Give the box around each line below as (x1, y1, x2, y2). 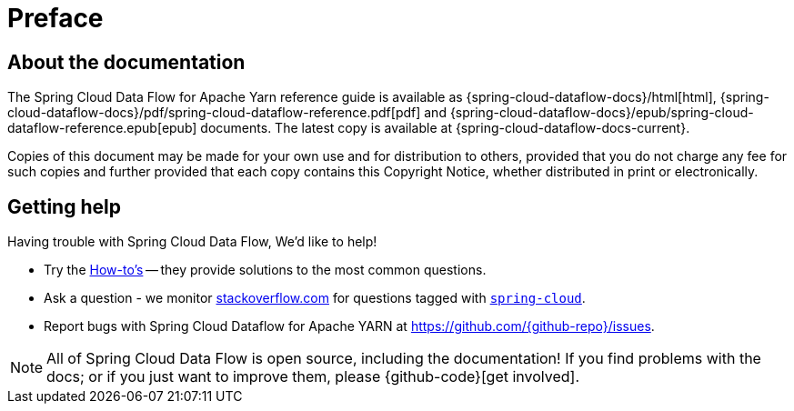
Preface (7, 3, 104, 34)
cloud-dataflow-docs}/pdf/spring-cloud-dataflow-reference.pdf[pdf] (7, 105, 421, 121)
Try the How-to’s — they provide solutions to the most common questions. (44, 262, 487, 278)
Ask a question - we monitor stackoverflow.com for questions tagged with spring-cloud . (44, 290, 586, 306)
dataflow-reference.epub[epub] (7, 120, 197, 136)
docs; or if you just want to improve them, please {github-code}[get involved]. (46, 367, 580, 386)
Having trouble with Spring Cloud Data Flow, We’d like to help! (7, 234, 377, 250)
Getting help (7, 195, 121, 218)
